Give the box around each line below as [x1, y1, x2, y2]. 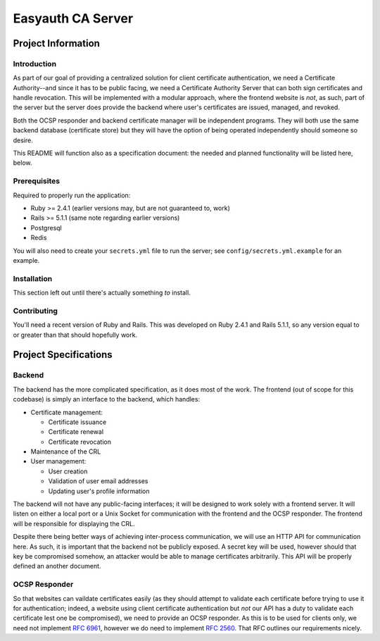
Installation [13, 273, 53, 283]
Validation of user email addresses [48, 477, 148, 485]
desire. [13, 136, 33, 144]
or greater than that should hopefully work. [13, 330, 137, 339]
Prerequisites [13, 176, 60, 186]
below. [13, 158, 32, 167]
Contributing [13, 306, 58, 316]
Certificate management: [30, 408, 103, 416]
